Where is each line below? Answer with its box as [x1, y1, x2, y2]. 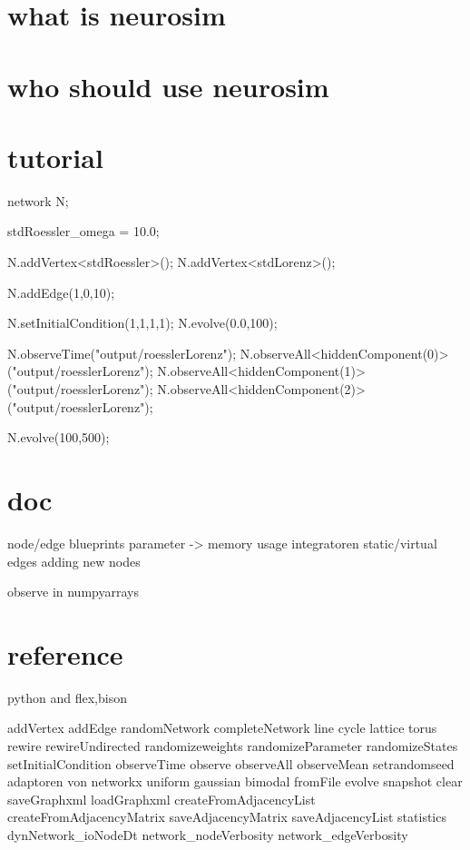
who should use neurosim [7, 67, 329, 104]
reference [7, 635, 123, 672]
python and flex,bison [7, 687, 127, 707]
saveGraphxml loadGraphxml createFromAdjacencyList [7, 789, 316, 808]
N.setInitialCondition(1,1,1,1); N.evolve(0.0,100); [7, 313, 278, 332]
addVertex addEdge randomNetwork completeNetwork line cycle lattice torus [7, 718, 437, 737]
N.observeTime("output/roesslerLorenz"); [7, 343, 237, 362]
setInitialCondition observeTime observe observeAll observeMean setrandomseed [7, 754, 455, 773]
